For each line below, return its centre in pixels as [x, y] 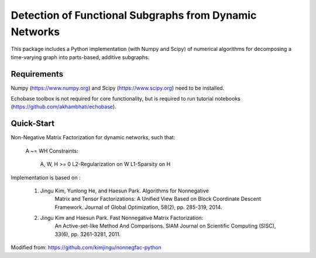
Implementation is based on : [46, 177]
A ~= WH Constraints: [52, 151]
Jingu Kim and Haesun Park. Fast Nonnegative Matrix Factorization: [122, 218]
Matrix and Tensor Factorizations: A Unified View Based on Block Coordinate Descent [158, 199]
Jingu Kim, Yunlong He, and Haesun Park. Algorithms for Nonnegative [124, 191]
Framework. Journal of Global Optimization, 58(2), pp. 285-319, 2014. [138, 207]
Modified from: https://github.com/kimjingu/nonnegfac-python [86, 247]
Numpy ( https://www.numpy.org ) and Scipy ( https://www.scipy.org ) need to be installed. [118, 88]
